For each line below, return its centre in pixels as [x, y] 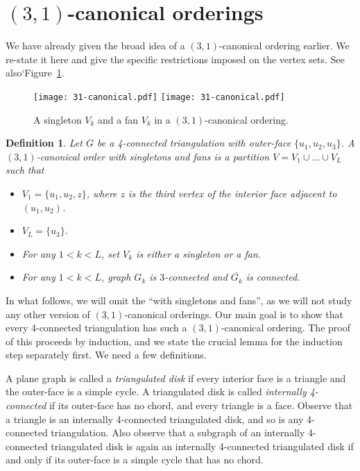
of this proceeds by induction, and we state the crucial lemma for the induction [174, 341]
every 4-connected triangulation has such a [96, 328]
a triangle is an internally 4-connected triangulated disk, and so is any [155, 419]
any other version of [48, 314]
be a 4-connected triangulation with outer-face [194, 143]
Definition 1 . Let [44, 143]
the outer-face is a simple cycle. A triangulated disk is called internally [156, 391]
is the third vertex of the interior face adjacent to [233, 193]
